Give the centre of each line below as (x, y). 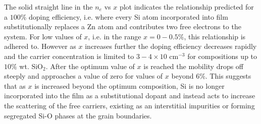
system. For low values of (43, 36)
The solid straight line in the (48, 7)
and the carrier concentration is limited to (69, 56)
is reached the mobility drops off (194, 66)
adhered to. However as (40, 46)
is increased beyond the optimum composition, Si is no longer (129, 85)
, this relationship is (215, 36)
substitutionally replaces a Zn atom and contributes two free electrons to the (123, 26)
